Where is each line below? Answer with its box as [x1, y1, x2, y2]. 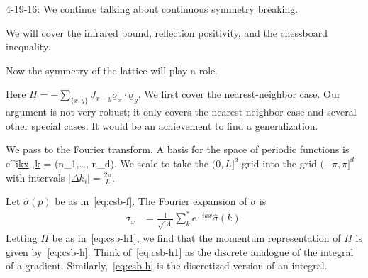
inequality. [6, 39, 51, 54]
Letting [6, 230, 38, 245]
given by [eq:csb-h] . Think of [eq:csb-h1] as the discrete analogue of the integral [6, 244, 354, 259]
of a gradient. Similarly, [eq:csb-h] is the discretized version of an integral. [6, 258, 328, 273]
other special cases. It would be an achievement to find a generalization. [6, 118, 318, 133]
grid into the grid [242, 155, 317, 170]
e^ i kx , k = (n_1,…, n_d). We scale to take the [6, 155, 208, 170]
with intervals [6, 169, 65, 184]
